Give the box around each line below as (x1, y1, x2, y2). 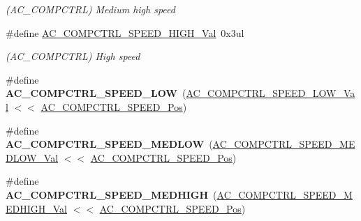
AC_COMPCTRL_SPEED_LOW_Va (186, 86, 355, 100)
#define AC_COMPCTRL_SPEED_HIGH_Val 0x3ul (6, 25, 244, 40)
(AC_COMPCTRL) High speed (6, 49, 140, 63)
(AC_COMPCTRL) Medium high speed (6, 2, 175, 16)
